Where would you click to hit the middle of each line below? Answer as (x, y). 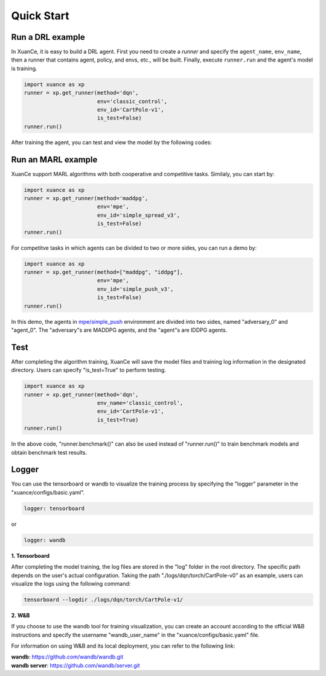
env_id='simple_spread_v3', (139, 215)
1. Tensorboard (30, 555)
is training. (24, 68)
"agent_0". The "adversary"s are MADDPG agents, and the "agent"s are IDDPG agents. (119, 330)
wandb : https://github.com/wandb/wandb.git (67, 657)
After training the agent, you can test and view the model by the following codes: (112, 142)
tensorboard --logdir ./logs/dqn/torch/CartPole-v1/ (104, 599)
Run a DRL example (48, 37)
